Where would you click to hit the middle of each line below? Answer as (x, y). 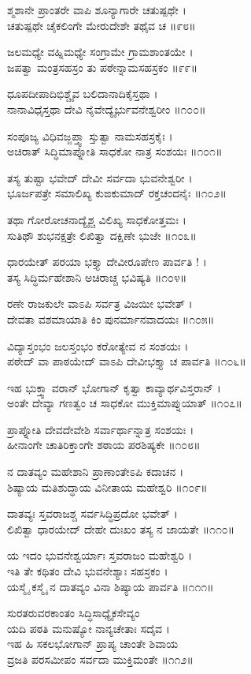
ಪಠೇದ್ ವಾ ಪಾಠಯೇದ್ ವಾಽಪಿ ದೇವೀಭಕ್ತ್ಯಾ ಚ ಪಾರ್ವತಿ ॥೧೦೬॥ (127, 361)
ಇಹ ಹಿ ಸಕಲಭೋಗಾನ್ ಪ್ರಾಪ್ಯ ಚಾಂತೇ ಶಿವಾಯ (93, 644)
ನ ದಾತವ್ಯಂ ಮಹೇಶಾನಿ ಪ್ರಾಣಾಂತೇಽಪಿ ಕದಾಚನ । (96, 472)
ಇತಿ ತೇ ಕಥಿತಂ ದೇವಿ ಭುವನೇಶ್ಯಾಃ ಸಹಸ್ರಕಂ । (88, 571)
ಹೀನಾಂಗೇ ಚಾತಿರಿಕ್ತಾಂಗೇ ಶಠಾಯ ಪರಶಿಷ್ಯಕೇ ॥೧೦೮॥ (104, 445)
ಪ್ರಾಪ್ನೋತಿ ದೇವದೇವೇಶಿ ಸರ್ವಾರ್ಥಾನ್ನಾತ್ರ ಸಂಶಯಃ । (101, 429)
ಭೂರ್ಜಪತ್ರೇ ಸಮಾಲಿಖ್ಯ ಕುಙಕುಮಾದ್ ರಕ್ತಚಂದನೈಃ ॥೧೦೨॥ (117, 193)
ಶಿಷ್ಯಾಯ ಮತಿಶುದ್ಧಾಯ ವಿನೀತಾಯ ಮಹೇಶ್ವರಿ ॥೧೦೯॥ (107, 487)
